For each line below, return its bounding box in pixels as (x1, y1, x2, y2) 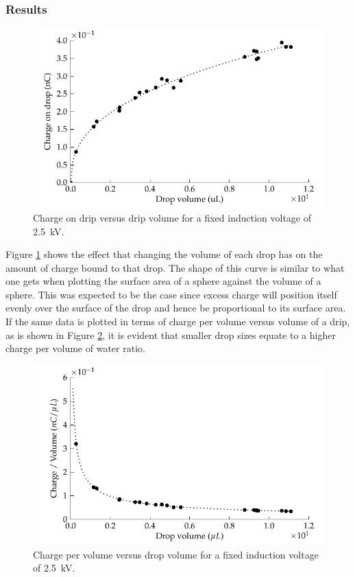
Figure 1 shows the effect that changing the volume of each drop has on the (5, 247, 323, 261)
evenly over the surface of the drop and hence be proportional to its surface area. (5, 301, 346, 315)
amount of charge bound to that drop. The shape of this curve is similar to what (5, 260, 345, 274)
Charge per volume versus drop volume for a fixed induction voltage (33, 547, 319, 561)
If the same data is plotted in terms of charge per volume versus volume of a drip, (5, 314, 350, 329)
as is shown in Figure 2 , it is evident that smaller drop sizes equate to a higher (5, 327, 336, 342)
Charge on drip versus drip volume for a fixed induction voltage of (33, 210, 311, 224)
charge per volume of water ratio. (5, 341, 145, 355)
